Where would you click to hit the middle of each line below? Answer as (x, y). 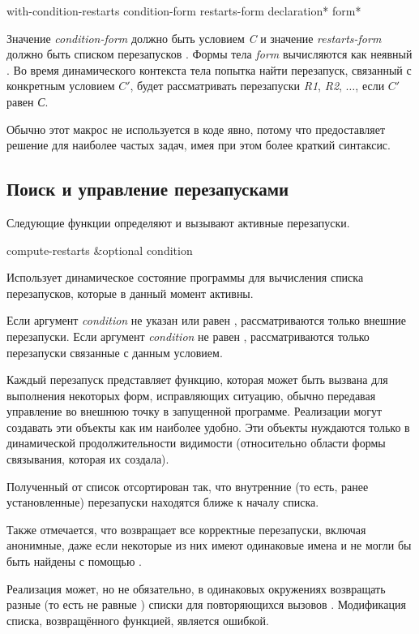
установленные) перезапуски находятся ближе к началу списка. (163, 502)
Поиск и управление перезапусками (148, 189)
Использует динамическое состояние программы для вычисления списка (185, 277)
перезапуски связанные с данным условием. (115, 352)
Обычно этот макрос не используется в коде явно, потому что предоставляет (196, 129)
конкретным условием (61, 86)
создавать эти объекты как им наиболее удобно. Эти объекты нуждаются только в (208, 427)
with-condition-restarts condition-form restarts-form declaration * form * (184, 11)
